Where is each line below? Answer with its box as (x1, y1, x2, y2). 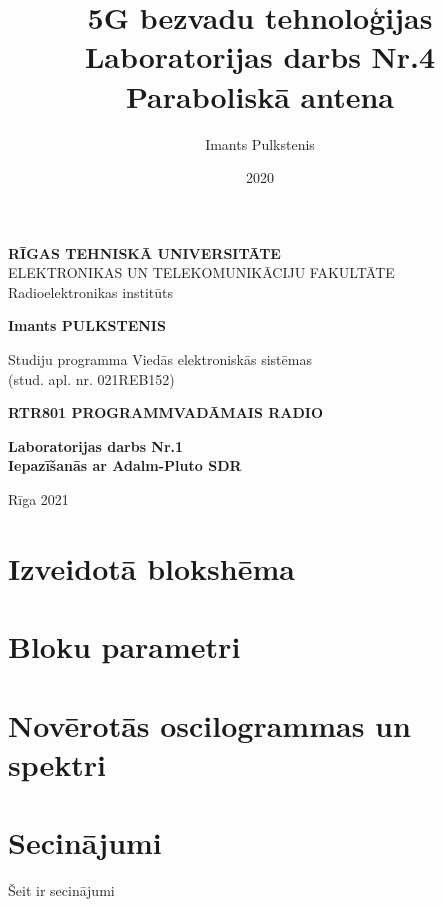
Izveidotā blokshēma (8, 547, 295, 588)
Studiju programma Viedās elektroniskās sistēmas (8, 349, 312, 370)
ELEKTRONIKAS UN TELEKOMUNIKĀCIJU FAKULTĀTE (8, 262, 395, 283)
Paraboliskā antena (126, 75, 394, 116)
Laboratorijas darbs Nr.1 (8, 435, 184, 456)
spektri (8, 743, 106, 784)
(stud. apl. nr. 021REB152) (8, 368, 175, 389)
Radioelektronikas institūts (8, 281, 173, 302)
